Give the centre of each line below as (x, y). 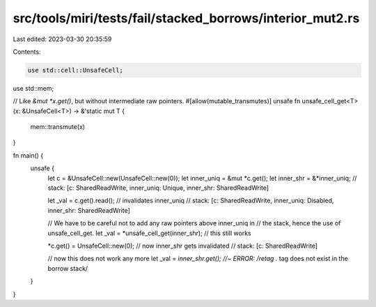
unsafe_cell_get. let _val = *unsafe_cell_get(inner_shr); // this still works (149, 233)
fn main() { (28, 155)
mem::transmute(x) (58, 127)
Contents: (27, 52)
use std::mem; (33, 88)
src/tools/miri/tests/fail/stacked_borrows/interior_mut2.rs (186, 18)
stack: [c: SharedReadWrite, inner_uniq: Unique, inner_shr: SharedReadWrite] (158, 188)
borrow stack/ (68, 268)
